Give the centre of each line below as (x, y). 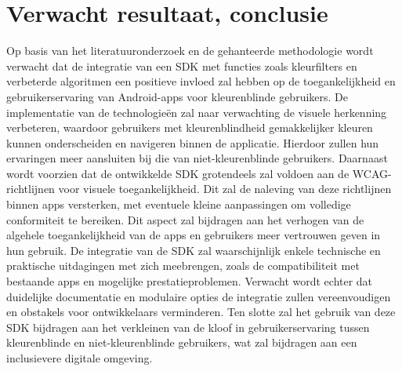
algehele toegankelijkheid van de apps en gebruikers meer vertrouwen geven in (194, 235)
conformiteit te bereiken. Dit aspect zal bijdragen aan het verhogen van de (185, 219)
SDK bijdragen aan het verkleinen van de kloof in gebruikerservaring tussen (188, 327)
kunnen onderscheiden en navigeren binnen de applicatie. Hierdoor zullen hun (193, 142)
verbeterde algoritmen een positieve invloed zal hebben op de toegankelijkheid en (201, 81)
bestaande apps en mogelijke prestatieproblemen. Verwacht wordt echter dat (190, 281)
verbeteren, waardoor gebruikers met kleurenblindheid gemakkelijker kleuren (190, 127)
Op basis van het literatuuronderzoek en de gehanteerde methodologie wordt (190, 51)
